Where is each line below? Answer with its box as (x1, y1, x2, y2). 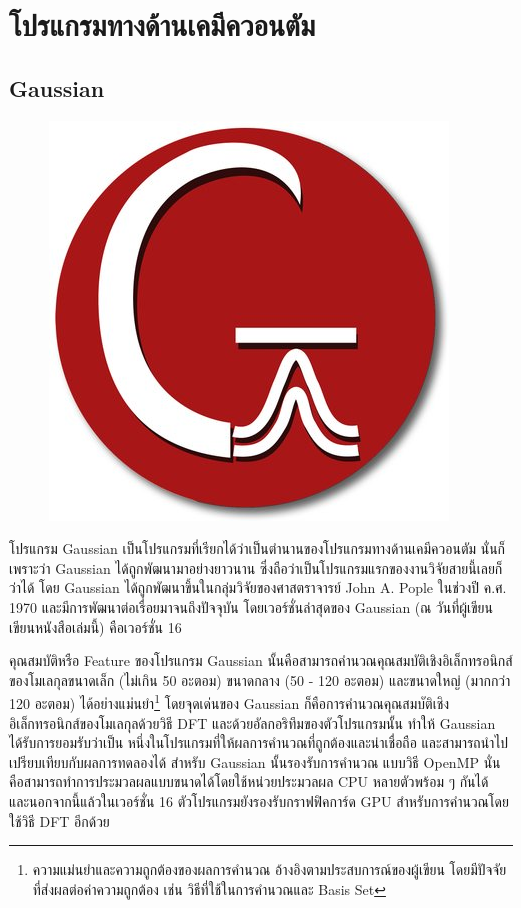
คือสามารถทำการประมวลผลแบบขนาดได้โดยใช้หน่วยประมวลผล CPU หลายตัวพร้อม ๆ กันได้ (9, 771, 489, 792)
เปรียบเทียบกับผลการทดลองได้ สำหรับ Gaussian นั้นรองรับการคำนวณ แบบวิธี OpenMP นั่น (9, 751, 501, 772)
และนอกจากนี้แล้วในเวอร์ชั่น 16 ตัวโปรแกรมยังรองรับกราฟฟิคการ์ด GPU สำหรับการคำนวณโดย (9, 790, 509, 811)
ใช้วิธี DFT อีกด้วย (9, 810, 110, 831)
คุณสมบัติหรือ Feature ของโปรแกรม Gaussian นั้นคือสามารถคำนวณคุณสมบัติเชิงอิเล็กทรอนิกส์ (9, 650, 513, 671)
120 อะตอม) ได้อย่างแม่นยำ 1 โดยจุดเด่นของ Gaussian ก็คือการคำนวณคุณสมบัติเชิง (9, 690, 450, 713)
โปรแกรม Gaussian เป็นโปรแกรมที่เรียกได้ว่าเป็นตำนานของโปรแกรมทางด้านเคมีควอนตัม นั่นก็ (9, 538, 506, 559)
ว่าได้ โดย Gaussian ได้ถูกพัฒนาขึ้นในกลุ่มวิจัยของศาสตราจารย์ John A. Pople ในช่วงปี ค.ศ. (9, 577, 507, 598)
